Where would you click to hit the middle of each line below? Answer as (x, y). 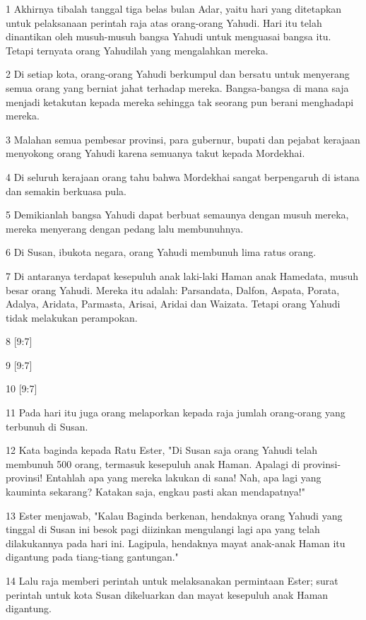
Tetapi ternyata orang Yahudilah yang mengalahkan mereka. (137, 50)
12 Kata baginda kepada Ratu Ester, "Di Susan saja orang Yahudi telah (161, 450)
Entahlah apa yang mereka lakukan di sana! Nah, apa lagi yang (183, 478)
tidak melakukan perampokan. (72, 317)
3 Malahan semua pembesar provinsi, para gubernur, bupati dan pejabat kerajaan (183, 139)
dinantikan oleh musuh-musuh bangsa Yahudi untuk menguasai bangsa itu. (169, 36)
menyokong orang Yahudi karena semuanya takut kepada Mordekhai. (155, 153)
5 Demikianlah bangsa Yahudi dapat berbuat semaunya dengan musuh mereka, (177, 215)
